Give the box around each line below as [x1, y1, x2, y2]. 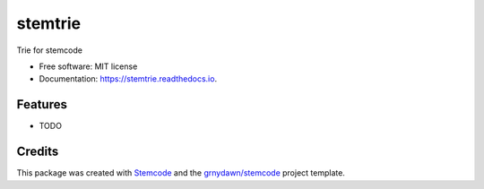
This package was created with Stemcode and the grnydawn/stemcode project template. [16, 168, 345, 178]
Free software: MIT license [39, 61, 138, 72]
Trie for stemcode [16, 45, 82, 56]
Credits [16, 144, 59, 159]
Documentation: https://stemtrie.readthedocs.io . [39, 73, 218, 84]
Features [16, 97, 67, 112]
